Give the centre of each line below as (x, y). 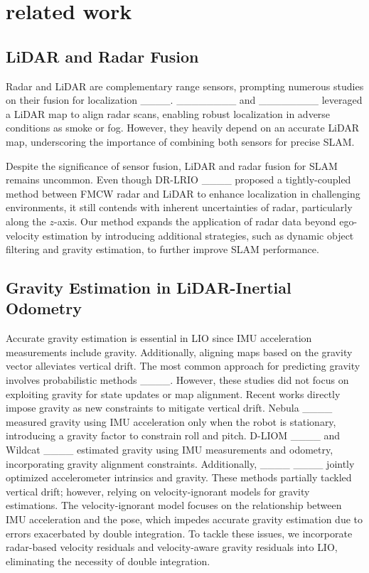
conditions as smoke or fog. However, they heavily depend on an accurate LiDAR (183, 128)
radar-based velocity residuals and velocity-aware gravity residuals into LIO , (172, 547)
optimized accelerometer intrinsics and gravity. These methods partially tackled (179, 477)
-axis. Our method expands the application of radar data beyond (195, 221)
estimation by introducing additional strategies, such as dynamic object (198, 235)
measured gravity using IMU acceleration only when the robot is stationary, (171, 421)
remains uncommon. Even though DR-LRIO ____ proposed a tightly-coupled (178, 180)
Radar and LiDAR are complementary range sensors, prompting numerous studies (185, 86)
